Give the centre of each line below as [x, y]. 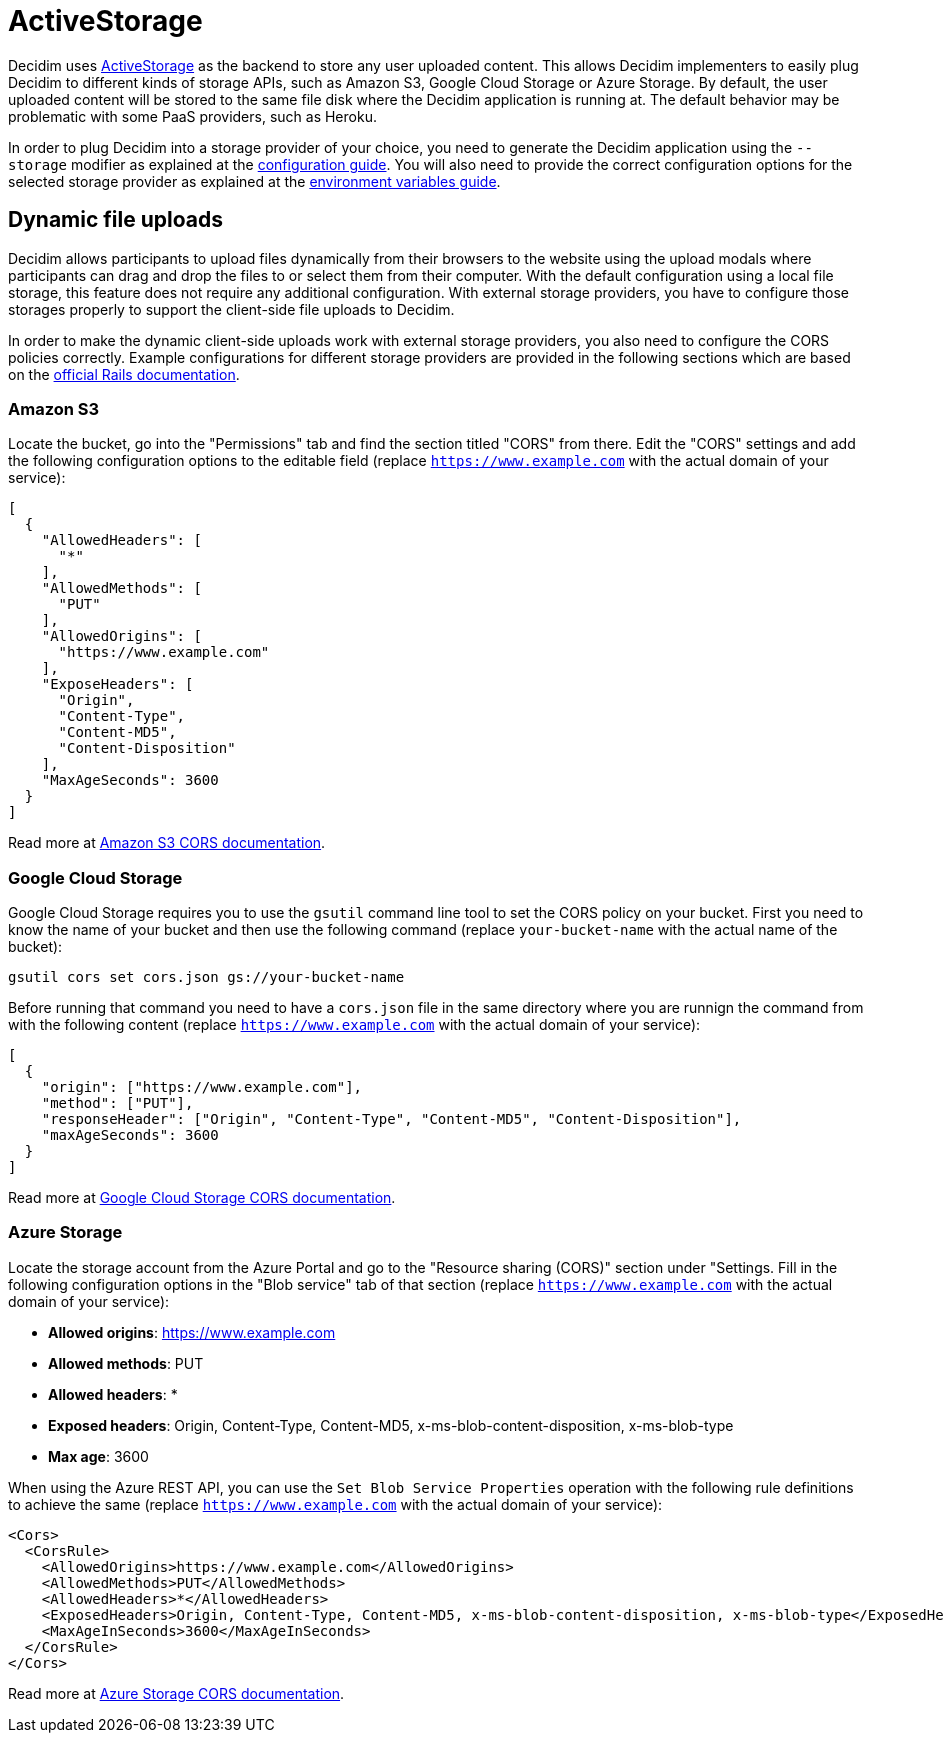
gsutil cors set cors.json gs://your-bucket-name [206, 977]
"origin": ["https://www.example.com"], [202, 1087]
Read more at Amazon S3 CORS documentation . [167, 843]
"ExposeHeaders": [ [117, 684]
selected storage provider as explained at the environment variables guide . [254, 181]
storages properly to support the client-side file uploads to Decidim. [231, 309]
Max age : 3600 [98, 1456]
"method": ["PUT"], [117, 1103]
